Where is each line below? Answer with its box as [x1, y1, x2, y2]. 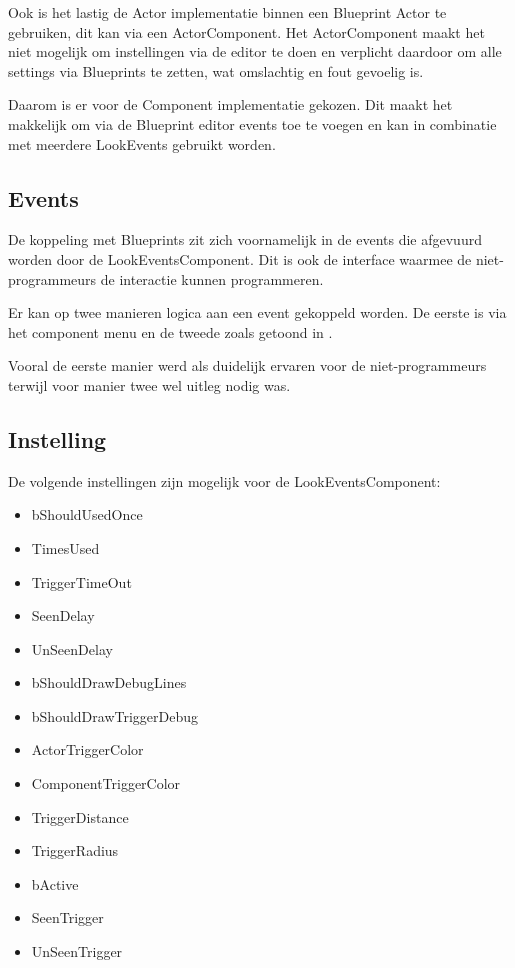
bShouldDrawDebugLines [31, 672, 187, 693]
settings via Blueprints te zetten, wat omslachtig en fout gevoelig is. [8, 60, 424, 81]
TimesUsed [31, 537, 100, 558]
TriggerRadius [31, 840, 119, 861]
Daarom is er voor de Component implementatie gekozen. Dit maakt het [8, 94, 453, 115]
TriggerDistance [31, 806, 129, 827]
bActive [31, 873, 79, 894]
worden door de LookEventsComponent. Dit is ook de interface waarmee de [8, 248, 472, 269]
